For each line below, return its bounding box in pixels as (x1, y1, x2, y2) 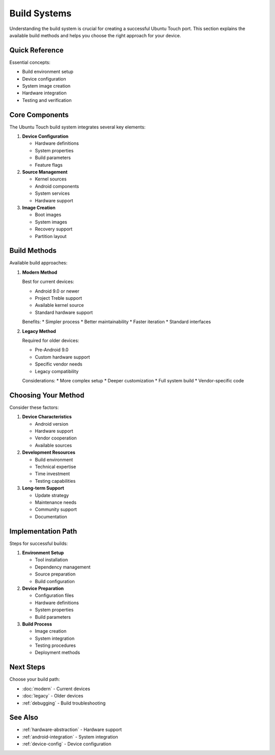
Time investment (35, 471, 70, 477)
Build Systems (9, 8, 72, 19)
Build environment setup (22, 69, 74, 75)
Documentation (35, 513, 67, 519)
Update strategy (35, 492, 69, 498)
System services (35, 190, 70, 196)
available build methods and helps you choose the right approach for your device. (9, 32, 181, 38)
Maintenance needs (35, 499, 76, 505)
